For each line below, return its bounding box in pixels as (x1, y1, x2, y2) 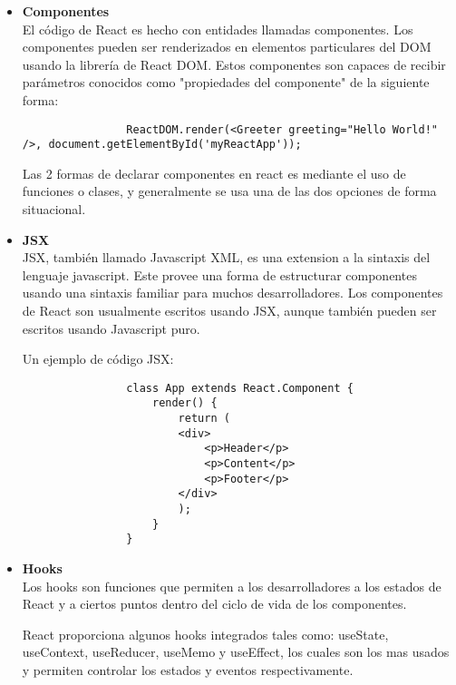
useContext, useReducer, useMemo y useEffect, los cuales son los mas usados (22, 642, 450, 661)
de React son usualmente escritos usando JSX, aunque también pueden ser (22, 301, 437, 320)
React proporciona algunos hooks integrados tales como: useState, (22, 624, 389, 643)
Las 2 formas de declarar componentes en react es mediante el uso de (22, 163, 406, 182)
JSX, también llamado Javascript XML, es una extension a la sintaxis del (22, 248, 431, 267)
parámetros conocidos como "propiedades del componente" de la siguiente (22, 73, 430, 92)
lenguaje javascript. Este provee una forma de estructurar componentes (22, 265, 417, 284)
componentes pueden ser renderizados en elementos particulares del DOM (22, 37, 432, 56)
